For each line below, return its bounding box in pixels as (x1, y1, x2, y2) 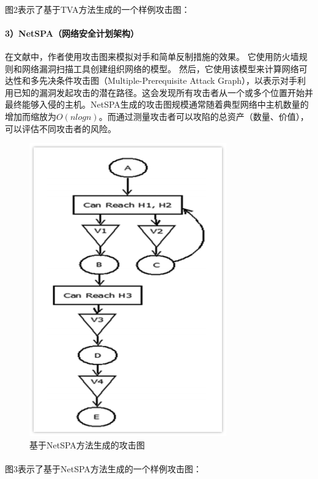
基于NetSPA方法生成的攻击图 (29, 438, 145, 451)
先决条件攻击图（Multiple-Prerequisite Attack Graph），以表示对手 (39, 74, 298, 87)
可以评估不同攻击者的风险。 (5, 122, 116, 135)
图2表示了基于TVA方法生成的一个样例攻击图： (5, 2, 190, 15)
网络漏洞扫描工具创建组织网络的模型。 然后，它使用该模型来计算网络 (21, 62, 299, 75)
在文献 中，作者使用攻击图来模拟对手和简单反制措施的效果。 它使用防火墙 (5, 50, 299, 62)
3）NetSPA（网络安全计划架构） (5, 26, 139, 39)
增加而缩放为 (5, 110, 56, 122)
